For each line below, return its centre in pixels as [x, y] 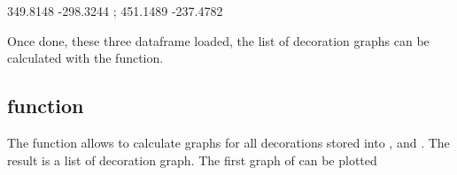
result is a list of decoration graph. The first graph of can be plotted [192, 160]
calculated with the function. [85, 58]
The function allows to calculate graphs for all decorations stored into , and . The [228, 142]
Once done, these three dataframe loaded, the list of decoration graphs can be [218, 40]
